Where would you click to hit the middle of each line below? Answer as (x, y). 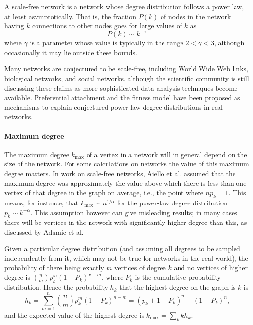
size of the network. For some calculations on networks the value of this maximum (127, 164)
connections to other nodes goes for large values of (107, 26)
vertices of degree (140, 267)
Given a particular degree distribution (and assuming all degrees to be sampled (122, 248)
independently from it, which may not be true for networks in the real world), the (126, 258)
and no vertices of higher (211, 267)
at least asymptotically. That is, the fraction (70, 16)
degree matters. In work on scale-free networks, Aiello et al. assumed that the (120, 173)
